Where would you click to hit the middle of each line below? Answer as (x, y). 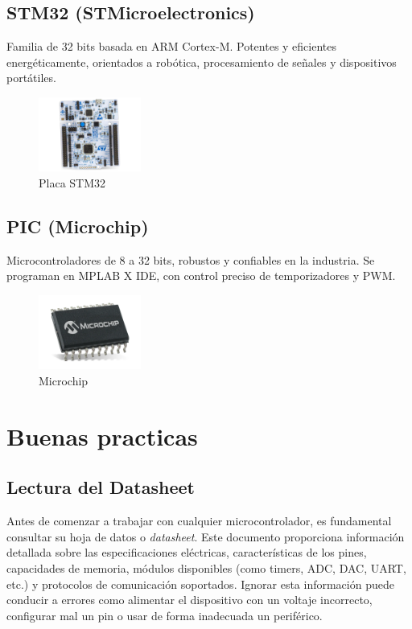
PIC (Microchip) (78, 226)
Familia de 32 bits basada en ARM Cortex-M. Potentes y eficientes (172, 46)
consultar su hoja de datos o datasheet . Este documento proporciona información (206, 536)
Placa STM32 (72, 183)
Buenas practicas (102, 436)
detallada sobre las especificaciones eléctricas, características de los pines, (187, 552)
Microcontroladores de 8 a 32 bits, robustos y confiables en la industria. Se (191, 259)
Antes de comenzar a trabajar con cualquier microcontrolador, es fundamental (199, 521)
